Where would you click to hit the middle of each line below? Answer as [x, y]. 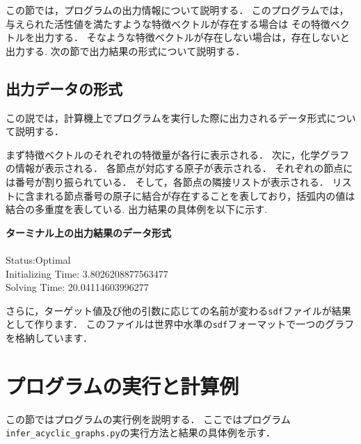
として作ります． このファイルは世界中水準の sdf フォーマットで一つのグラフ [180, 324]
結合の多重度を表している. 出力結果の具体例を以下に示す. [137, 209]
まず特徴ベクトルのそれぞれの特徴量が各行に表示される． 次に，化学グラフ [177, 154]
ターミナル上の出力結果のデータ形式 [88, 232]
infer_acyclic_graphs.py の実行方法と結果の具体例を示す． [141, 433]
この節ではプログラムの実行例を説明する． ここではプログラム [148, 419]
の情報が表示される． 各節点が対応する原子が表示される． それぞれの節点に [179, 168]
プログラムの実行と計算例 [122, 385]
